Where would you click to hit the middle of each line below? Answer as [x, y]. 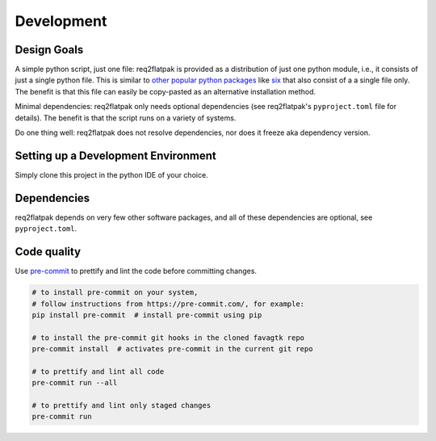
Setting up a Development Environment [116, 155]
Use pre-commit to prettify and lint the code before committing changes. [136, 271]
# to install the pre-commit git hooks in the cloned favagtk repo [168, 338]
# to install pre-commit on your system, [115, 292]
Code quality [48, 252]
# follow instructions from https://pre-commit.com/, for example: [168, 304]
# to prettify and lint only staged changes [122, 405]
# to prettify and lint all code [98, 371]
